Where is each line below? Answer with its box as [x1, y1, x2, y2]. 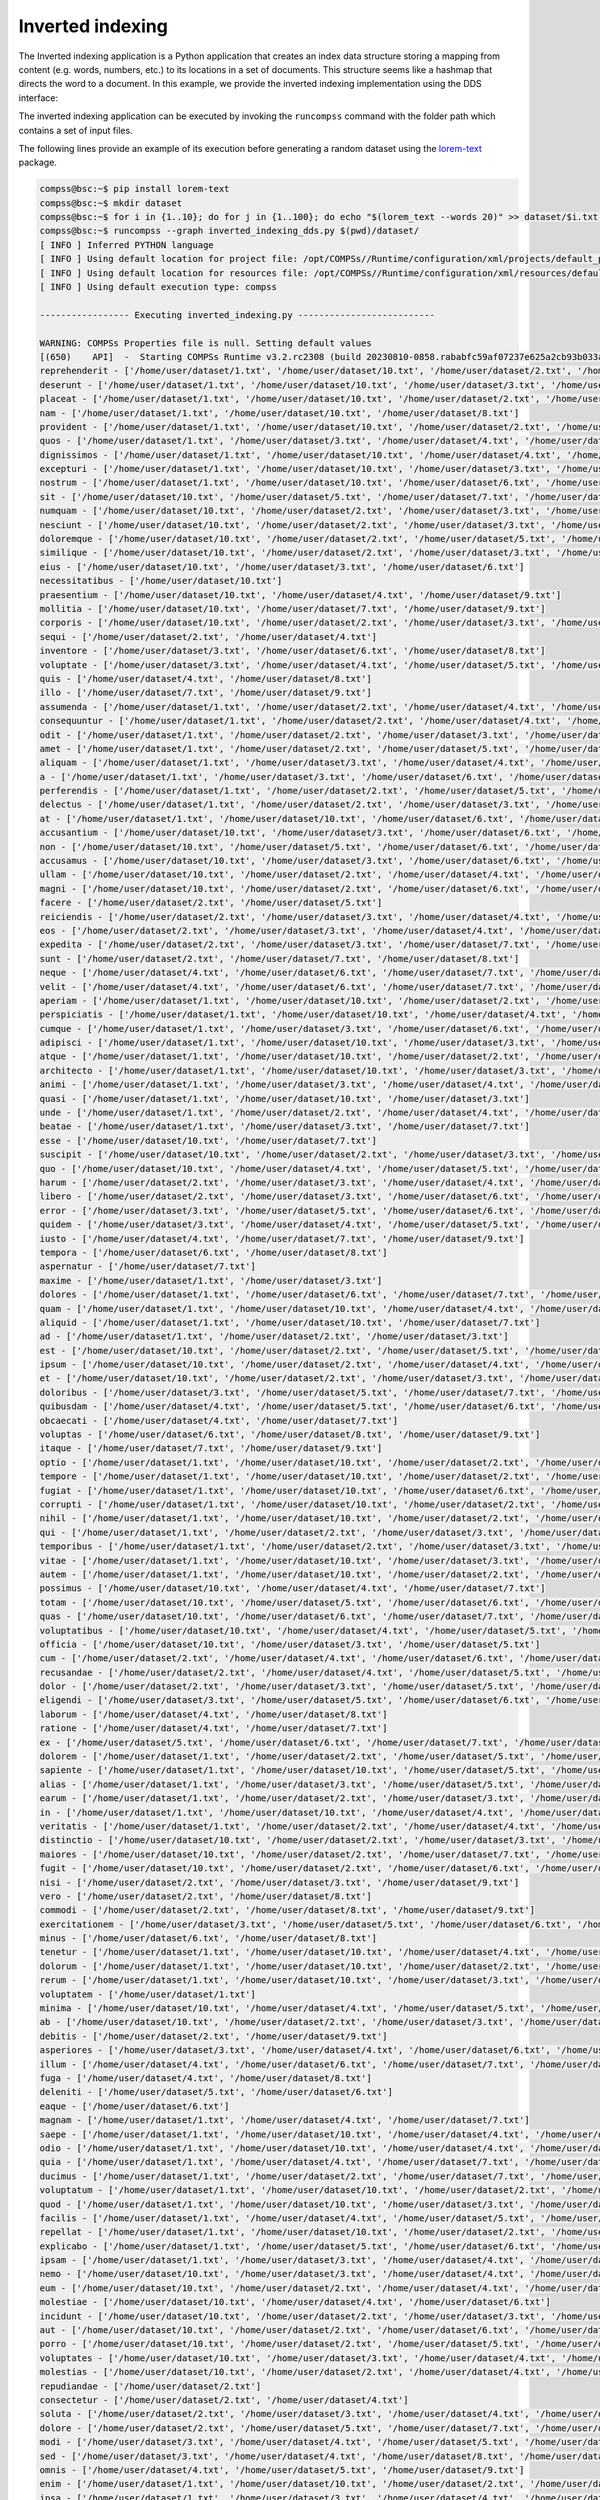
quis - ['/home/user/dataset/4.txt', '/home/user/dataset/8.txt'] [39, 673, 372, 684]
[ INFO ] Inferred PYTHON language [39, 239, 214, 250]
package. [18, 156, 57, 169]
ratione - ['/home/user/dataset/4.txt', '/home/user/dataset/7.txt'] [39, 1723, 388, 1734]
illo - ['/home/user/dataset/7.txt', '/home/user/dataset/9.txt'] [39, 687, 372, 699]
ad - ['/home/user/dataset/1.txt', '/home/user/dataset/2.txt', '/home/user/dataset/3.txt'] [39, 1331, 509, 1342]
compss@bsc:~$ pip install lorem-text [39, 183, 230, 195]
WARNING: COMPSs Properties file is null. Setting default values [39, 337, 372, 349]
